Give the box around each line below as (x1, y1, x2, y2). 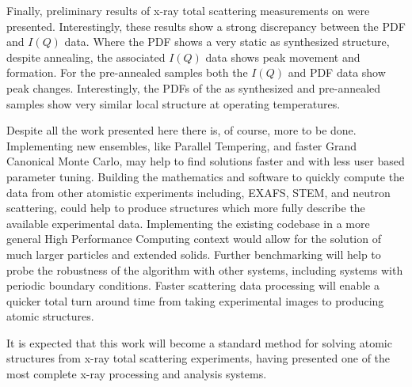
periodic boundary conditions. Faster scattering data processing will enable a (6, 277, 380, 294)
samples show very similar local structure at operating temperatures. (6, 95, 341, 112)
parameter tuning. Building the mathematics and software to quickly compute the (6, 168, 405, 184)
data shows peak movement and (205, 48, 360, 65)
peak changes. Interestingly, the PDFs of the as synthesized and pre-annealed (6, 79, 381, 96)
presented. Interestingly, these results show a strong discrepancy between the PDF (6, 17, 406, 34)
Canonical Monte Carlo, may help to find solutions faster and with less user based (6, 153, 405, 169)
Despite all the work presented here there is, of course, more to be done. (6, 122, 357, 138)
